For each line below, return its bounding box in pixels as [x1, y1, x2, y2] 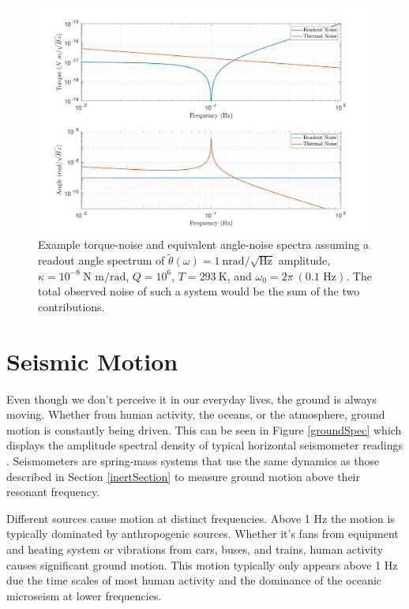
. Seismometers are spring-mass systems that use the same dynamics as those [6, 453, 380, 469]
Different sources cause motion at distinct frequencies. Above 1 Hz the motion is [6, 509, 395, 526]
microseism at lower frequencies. [6, 587, 162, 603]
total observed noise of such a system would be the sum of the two [38, 283, 360, 299]
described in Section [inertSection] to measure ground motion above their [6, 468, 360, 484]
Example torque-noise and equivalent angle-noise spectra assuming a [38, 236, 370, 253]
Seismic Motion [6, 344, 178, 377]
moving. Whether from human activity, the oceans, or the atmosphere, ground [6, 406, 385, 423]
